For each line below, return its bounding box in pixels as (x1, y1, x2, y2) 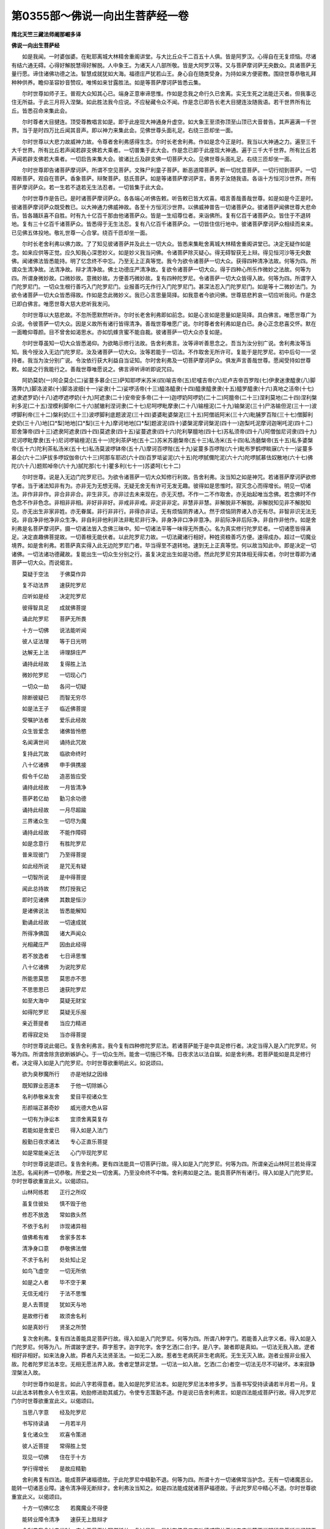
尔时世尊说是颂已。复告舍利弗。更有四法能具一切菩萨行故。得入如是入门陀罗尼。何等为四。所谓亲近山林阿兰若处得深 (21, 1160, 317, 1168)
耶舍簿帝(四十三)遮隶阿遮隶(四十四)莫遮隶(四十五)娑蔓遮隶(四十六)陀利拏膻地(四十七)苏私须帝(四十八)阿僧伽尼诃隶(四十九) (11, 428, 317, 435)
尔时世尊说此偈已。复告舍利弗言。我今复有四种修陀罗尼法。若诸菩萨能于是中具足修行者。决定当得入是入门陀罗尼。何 (21, 1042, 317, 1049)
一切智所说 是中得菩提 (21, 873, 87, 881)
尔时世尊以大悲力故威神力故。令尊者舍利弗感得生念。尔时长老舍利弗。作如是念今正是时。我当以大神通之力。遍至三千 (21, 138, 317, 145)
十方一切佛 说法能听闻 (21, 626, 87, 634)
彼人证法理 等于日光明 (21, 637, 87, 645)
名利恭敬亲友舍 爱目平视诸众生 (21, 1092, 108, 1100)
